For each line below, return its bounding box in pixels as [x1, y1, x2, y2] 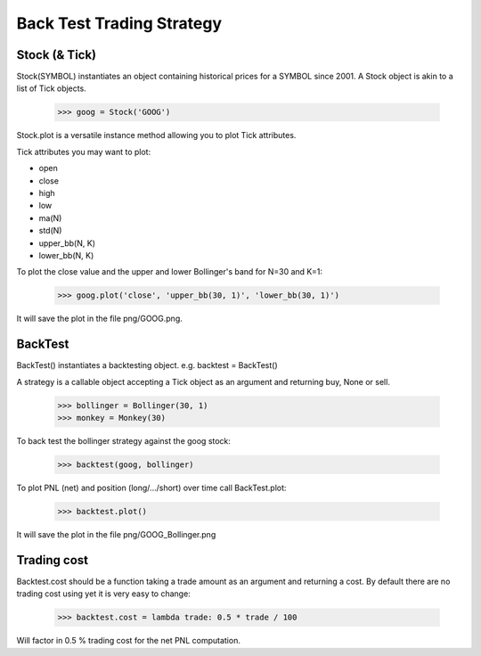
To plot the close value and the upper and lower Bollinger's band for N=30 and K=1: [16, 266, 323, 277]
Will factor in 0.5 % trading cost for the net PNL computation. [16, 635, 240, 646]
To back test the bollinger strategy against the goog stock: [16, 435, 232, 446]
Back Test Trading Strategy [16, 13, 223, 33]
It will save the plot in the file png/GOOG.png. [16, 313, 183, 324]
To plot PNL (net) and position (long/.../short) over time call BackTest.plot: [16, 482, 287, 493]
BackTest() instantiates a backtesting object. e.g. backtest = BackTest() [16, 360, 278, 371]
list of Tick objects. [16, 83, 86, 94]
